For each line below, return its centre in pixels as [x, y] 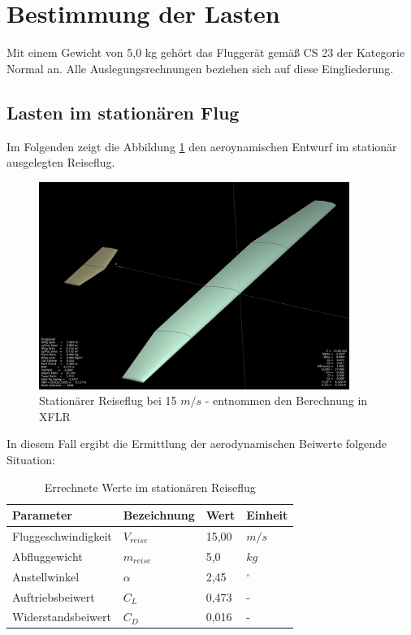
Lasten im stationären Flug [123, 112]
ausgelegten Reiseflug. [61, 162]
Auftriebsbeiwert [54, 596]
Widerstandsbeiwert [62, 617]
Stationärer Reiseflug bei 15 [108, 400]
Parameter [42, 515]
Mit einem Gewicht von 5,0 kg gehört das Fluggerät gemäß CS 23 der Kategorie [206, 52]
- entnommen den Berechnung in [286, 400]
